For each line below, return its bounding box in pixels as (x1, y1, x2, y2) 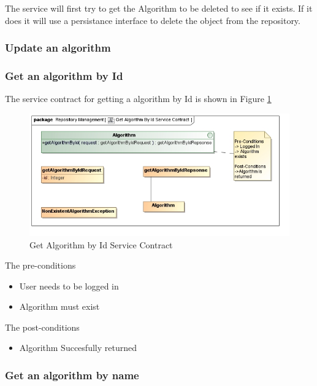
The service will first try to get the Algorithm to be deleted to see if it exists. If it (5, 2, 313, 14)
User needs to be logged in (19, 279, 119, 292)
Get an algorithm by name (5, 368, 139, 382)
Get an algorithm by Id (5, 68, 123, 83)
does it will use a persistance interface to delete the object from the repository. (5, 14, 300, 26)
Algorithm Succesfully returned (19, 341, 137, 354)
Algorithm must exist (19, 300, 100, 313)
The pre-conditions (5, 259, 76, 272)
